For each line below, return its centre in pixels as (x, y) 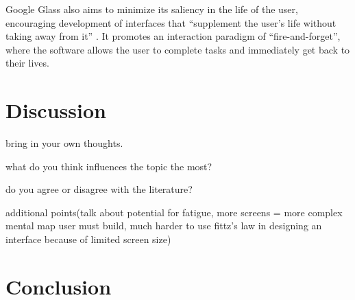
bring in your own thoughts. (64, 143)
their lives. (27, 63)
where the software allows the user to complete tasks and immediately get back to (178, 49)
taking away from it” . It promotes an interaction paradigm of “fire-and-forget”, (173, 36)
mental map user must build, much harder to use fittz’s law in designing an (164, 226)
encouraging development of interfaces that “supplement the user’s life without (171, 22)
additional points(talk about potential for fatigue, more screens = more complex (174, 212)
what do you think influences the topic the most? (109, 166)
